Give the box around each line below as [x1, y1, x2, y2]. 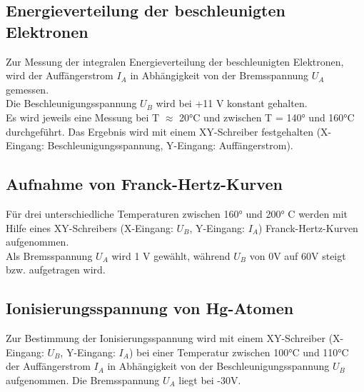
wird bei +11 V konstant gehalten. [156, 96, 308, 111]
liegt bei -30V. [178, 372, 241, 387]
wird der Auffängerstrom [6, 68, 113, 83]
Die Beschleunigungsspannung [6, 96, 137, 111]
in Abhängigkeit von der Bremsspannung [130, 68, 309, 83]
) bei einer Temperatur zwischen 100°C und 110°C [128, 344, 349, 359]
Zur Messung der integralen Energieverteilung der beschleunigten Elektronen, [6, 54, 344, 69]
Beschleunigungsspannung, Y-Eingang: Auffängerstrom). [47, 138, 293, 153]
